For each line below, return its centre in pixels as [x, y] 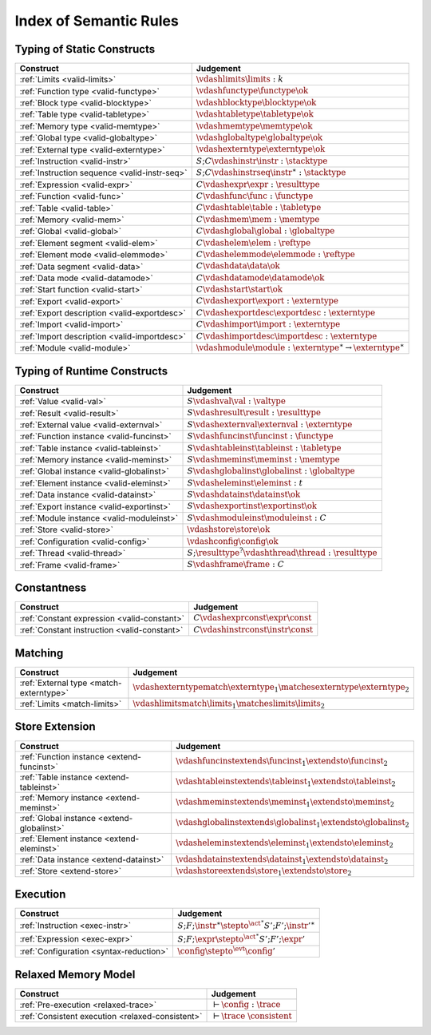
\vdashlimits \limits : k [240, 79]
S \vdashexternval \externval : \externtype [270, 424]
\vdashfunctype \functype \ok [252, 91]
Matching [39, 653]
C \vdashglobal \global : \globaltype [265, 231]
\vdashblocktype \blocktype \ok [256, 102]
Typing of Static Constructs [85, 49]
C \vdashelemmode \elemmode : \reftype [275, 254]
